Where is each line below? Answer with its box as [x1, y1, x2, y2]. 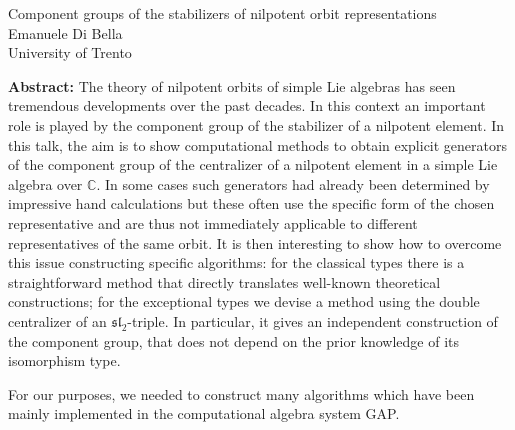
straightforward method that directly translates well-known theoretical [8, 271, 441, 292]
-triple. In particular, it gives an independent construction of [127, 310, 498, 331]
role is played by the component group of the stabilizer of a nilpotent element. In [8, 114, 505, 135]
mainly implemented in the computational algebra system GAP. [8, 403, 400, 424]
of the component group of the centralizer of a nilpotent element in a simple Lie [8, 154, 498, 175]
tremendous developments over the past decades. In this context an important [8, 95, 486, 116]
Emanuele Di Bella [8, 22, 123, 43]
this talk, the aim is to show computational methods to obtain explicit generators [8, 134, 508, 155]
